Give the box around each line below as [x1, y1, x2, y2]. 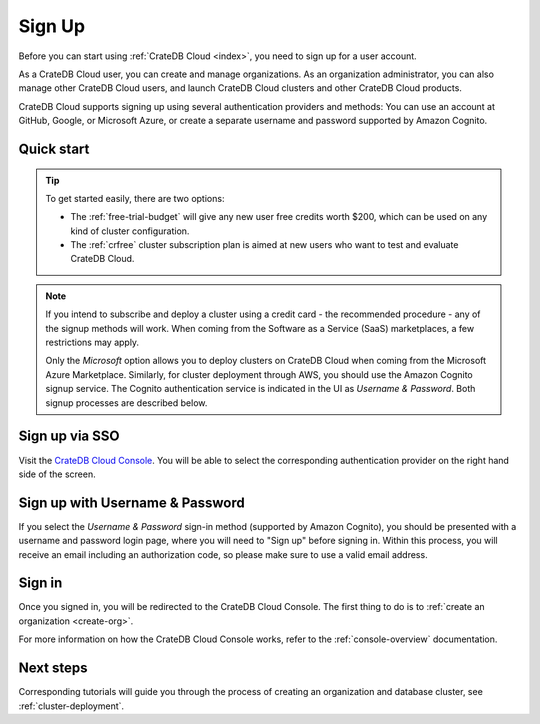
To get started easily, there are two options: [45, 192, 225, 204]
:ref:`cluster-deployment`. [18, 700, 125, 712]
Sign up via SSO [18, 428, 120, 445]
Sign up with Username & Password [18, 494, 245, 511]
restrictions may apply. [45, 336, 140, 349]
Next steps [18, 660, 88, 677]
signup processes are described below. [45, 396, 208, 409]
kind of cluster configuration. [70, 225, 190, 237]
